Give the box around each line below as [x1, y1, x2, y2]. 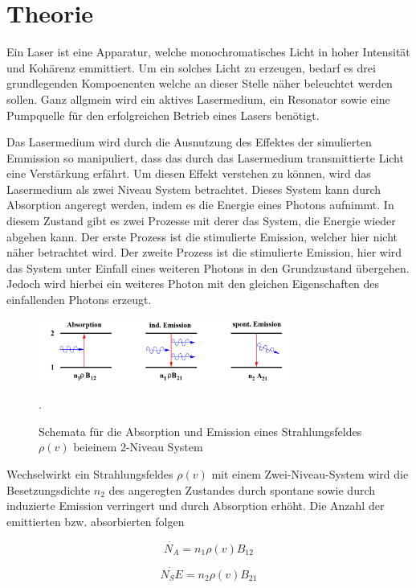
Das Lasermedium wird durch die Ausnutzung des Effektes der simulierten [6, 134, 372, 150]
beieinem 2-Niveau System [73, 438, 203, 455]
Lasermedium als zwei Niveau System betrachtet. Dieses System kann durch [6, 180, 381, 197]
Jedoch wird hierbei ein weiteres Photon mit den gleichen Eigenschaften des [6, 275, 380, 292]
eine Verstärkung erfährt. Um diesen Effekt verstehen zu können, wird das [6, 165, 371, 182]
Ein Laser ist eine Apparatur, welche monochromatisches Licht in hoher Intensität [6, 43, 410, 60]
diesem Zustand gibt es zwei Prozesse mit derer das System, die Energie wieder [6, 212, 396, 229]
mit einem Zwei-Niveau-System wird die [211, 465, 409, 482]
